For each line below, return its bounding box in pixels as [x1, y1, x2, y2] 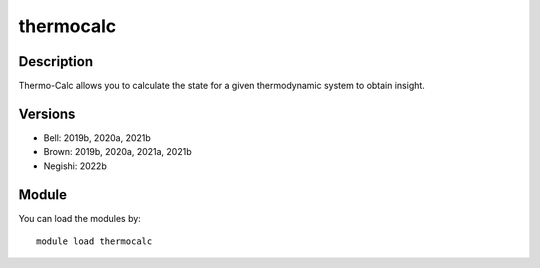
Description [18, 53, 94, 70]
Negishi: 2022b [43, 160, 107, 172]
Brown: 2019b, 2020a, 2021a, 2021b [43, 146, 192, 158]
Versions [18, 105, 76, 122]
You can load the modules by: [18, 212, 142, 224]
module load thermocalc [36, 236, 153, 247]
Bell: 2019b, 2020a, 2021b [43, 131, 152, 144]
